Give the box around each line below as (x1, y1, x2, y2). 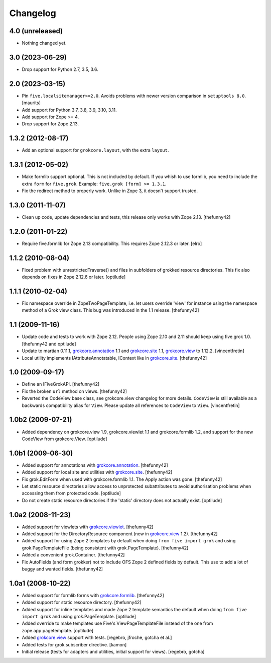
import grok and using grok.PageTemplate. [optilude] (22, 614, 137, 620)
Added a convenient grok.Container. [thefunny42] (22, 552, 125, 558)
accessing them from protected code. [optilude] (22, 490, 121, 496)
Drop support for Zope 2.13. (22, 121, 79, 127)
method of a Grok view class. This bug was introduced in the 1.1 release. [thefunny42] (22, 307, 199, 313)
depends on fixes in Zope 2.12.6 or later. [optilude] (22, 274, 126, 280)
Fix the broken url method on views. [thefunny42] (22, 388, 127, 394)
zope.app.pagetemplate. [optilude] (22, 627, 94, 633)
